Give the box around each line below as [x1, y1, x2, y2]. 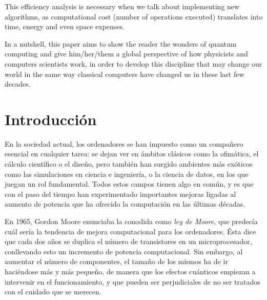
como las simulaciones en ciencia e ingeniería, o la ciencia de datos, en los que [5, 168, 249, 179]
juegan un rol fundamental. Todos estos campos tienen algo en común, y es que [5, 178, 254, 189]
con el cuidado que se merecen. [5, 286, 101, 297]
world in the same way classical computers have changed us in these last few [5, 68, 244, 79]
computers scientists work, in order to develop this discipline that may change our [5, 58, 262, 69]
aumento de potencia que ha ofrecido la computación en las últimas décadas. [5, 198, 245, 209]
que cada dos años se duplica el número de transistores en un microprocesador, [5, 236, 252, 247]
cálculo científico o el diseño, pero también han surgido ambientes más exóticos [5, 158, 253, 169]
